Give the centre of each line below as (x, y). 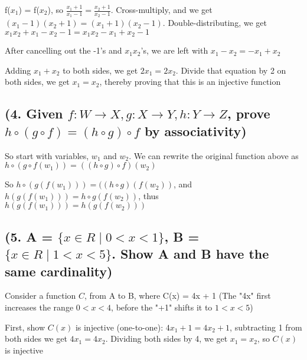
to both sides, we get (100, 70)
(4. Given (34, 113)
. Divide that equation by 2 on (231, 70)
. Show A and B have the (190, 254)
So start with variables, (47, 155)
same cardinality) (59, 271)
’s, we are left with (174, 50)
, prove (249, 113)
